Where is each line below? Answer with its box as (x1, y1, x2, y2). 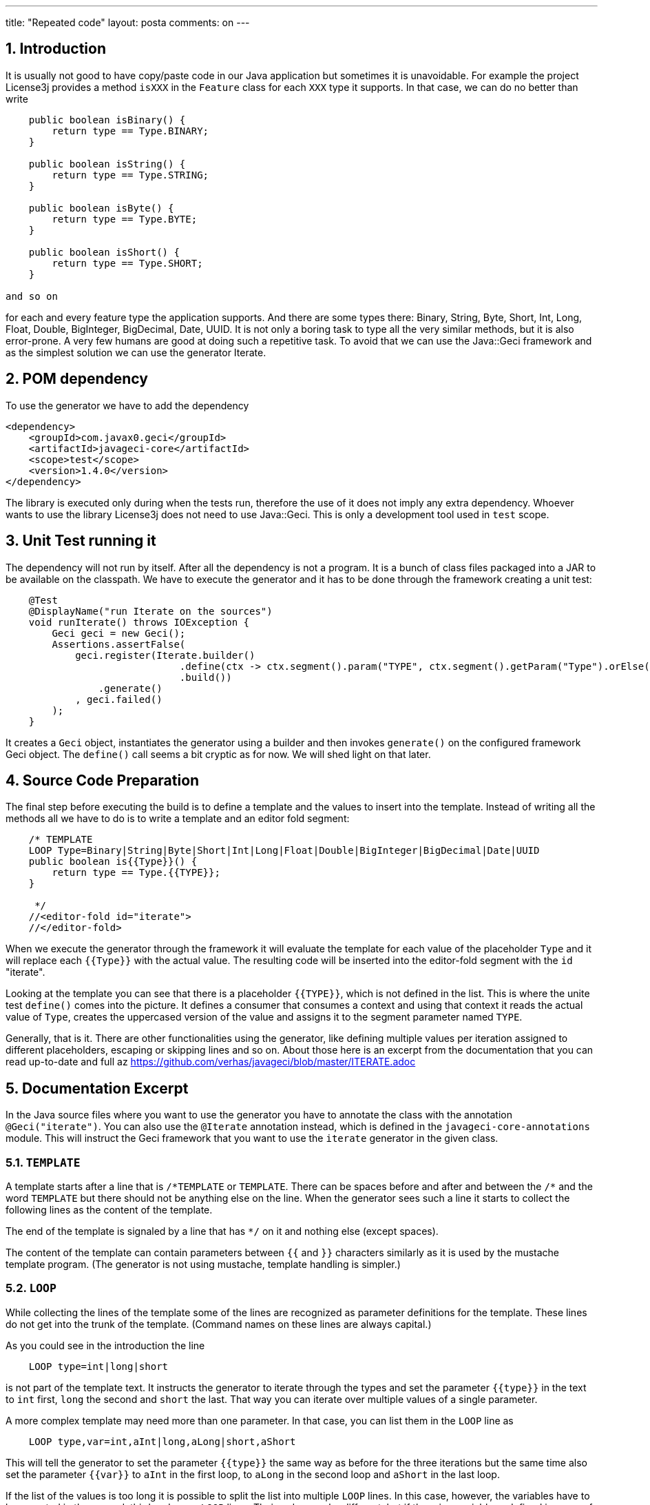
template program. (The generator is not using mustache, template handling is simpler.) (6, 1258, 401, 1270)
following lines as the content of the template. (6, 1203, 213, 1216)
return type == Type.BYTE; (52, 213, 198, 225)
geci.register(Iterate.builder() (75, 649, 255, 661)
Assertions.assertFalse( (52, 638, 186, 650)
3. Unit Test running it (6, 532, 156, 550)
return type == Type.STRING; (52, 169, 209, 181)
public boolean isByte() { (28, 202, 174, 214)
